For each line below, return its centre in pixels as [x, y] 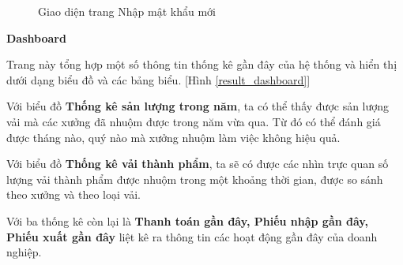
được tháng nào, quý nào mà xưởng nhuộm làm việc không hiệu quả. [173, 137]
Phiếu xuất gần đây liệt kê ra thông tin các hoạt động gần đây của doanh [192, 236]
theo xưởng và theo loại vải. [73, 194]
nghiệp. [24, 252]
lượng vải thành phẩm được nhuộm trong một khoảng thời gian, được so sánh [195, 179]
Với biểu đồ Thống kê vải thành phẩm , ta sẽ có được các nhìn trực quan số [198, 164]
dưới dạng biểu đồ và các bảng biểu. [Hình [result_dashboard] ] [158, 79]
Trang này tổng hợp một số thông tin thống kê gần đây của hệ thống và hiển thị [202, 64]
